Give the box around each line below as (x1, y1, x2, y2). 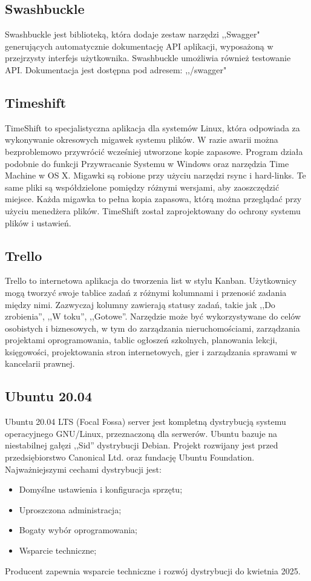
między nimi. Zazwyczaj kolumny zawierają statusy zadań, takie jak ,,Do (5, 298, 275, 310)
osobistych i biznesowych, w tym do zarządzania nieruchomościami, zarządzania (5, 321, 300, 334)
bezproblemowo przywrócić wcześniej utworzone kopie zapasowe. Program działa (5, 145, 303, 157)
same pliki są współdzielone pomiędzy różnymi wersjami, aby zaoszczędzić (5, 180, 280, 193)
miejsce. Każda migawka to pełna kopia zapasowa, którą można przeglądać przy (5, 192, 302, 205)
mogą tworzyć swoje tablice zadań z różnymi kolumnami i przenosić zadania (5, 286, 287, 298)
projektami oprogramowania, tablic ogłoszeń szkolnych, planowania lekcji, (5, 333, 278, 346)
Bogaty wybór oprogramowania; (19, 524, 137, 536)
